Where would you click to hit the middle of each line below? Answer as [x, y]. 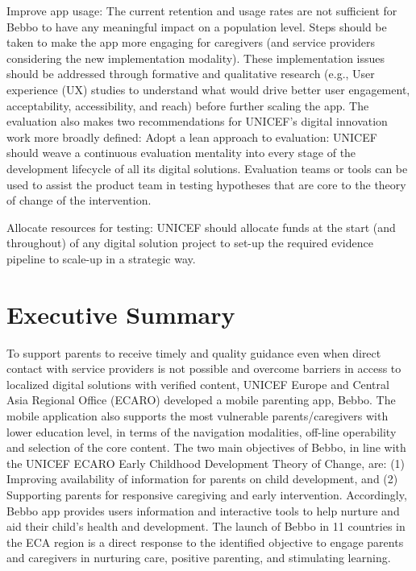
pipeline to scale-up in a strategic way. [101, 258]
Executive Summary [121, 314]
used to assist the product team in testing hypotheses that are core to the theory [206, 184]
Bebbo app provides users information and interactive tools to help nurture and [203, 510]
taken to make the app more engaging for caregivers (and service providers [191, 42]
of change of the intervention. [79, 200]
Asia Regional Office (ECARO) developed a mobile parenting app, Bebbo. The [201, 400]
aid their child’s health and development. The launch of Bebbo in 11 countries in [206, 526]
